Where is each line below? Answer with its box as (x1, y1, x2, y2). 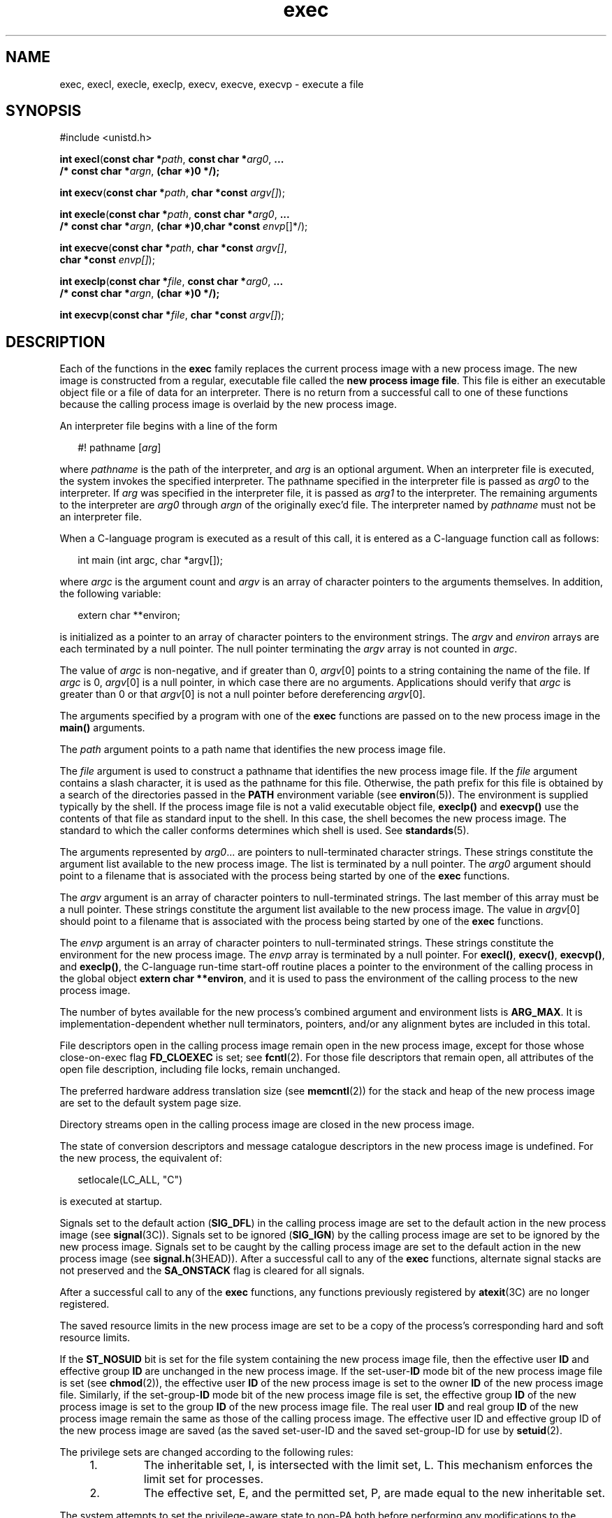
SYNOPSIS (6, 102, 82, 120)
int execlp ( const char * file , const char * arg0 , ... (59, 275, 284, 288)
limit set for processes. (143, 1472, 264, 1487)
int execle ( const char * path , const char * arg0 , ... (59, 208, 290, 221)
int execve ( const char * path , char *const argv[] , (59, 242, 287, 254)
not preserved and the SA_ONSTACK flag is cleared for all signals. (59, 1264, 365, 1277)
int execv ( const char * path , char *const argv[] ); (59, 187, 285, 199)
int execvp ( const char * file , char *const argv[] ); (59, 309, 284, 321)
